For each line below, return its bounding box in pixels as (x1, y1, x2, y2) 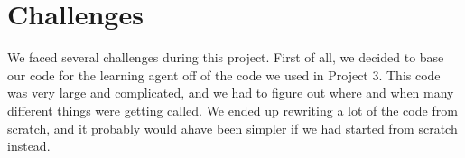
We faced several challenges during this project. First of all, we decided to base (7, 48, 444, 67)
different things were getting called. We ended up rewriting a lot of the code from (7, 100, 458, 119)
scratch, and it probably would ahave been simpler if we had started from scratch (7, 118, 458, 137)
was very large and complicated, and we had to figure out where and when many (7, 83, 454, 102)
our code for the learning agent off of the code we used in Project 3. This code (7, 65, 441, 84)
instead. (7, 136, 51, 155)
